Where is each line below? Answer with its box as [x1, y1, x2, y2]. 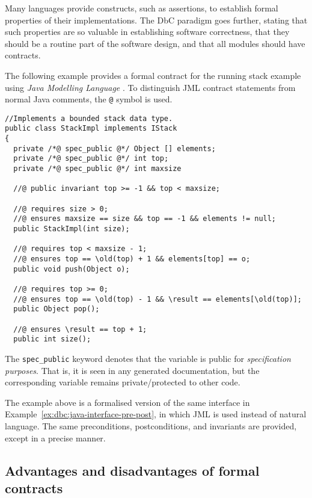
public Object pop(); [13, 305, 100, 314]
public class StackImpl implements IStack [5, 124, 177, 133]
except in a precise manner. [5, 431, 106, 444]
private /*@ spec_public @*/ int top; [13, 154, 169, 163]
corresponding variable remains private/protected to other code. [5, 376, 240, 388]
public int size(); [13, 335, 91, 344]
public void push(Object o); [13, 264, 130, 273]
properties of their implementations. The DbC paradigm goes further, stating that [5, 13, 308, 26]
